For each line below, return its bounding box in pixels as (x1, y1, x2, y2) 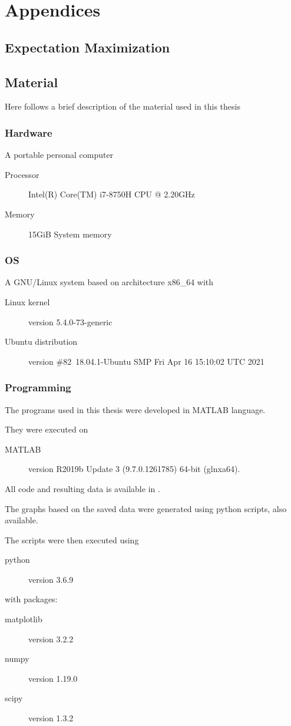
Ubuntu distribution (5, 335, 78, 348)
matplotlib (5, 613, 42, 625)
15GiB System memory (28, 227, 112, 240)
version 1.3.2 (28, 712, 74, 724)
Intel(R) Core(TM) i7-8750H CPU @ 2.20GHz (28, 188, 195, 200)
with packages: (5, 593, 58, 605)
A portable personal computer (5, 148, 114, 161)
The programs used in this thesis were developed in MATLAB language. (5, 403, 266, 415)
